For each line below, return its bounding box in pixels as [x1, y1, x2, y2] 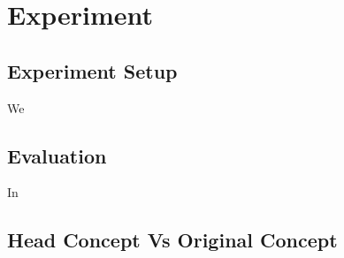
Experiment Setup [7, 57, 178, 84]
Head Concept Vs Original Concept [7, 226, 338, 254]
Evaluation [7, 141, 107, 169]
